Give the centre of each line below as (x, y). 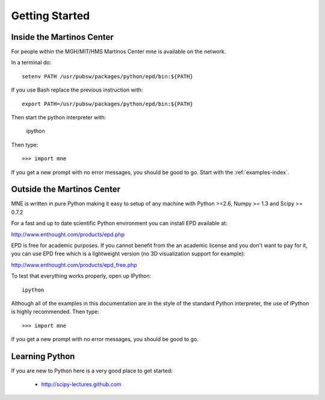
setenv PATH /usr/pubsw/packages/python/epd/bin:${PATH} (108, 76)
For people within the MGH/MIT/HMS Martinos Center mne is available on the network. (119, 52)
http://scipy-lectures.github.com (81, 384)
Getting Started (51, 16)
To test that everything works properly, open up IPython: (81, 276)
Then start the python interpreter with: (59, 117)
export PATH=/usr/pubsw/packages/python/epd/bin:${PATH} (108, 104)
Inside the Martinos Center (62, 37)
